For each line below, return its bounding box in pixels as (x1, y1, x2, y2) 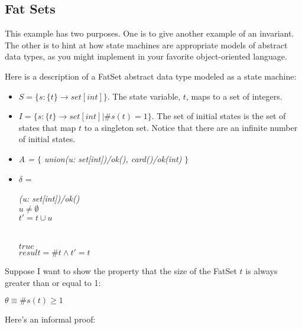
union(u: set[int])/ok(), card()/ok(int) (44, 152, 182, 164)
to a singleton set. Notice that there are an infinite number (84, 121, 298, 133)
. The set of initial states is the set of (151, 110, 286, 122)
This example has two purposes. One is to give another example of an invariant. (5, 27, 294, 40)
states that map (18, 121, 76, 133)
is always (245, 264, 278, 277)
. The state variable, (107, 90, 181, 102)
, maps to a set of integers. (186, 90, 282, 102)
